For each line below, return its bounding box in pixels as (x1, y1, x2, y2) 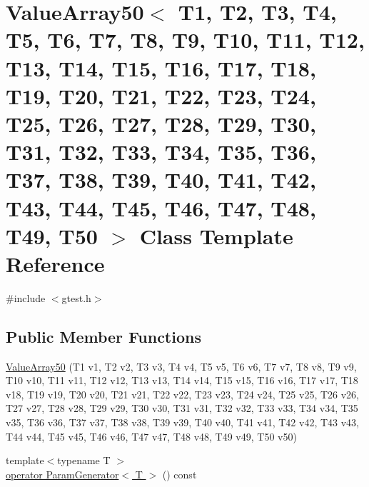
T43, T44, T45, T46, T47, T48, (6, 193, 316, 222)
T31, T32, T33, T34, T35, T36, (6, 137, 316, 166)
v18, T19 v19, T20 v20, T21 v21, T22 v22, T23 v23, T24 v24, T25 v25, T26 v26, (6, 386, 360, 401)
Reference (6, 248, 105, 278)
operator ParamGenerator (6, 466, 119, 481)
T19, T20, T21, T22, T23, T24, (6, 81, 316, 110)
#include (6, 290, 46, 305)
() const (162, 466, 197, 481)
